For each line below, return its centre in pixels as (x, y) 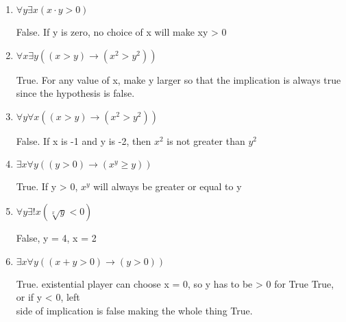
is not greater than (206, 140)
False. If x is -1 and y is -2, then (84, 140)
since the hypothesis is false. (75, 93)
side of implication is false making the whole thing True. (134, 310)
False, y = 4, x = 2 (56, 237)
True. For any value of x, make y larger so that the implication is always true (178, 79)
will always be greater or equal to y (168, 186)
